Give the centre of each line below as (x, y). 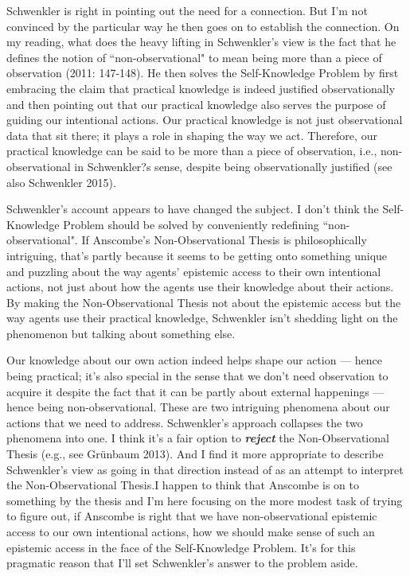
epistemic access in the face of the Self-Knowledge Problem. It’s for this (181, 547)
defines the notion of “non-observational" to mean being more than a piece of (194, 57)
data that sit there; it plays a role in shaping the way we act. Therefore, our (192, 135)
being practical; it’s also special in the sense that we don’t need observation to (197, 376)
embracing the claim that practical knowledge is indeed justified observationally (201, 88)
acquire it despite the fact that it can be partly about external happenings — (195, 391)
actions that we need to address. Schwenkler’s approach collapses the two (185, 422)
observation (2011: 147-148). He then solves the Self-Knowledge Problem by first (203, 73)
